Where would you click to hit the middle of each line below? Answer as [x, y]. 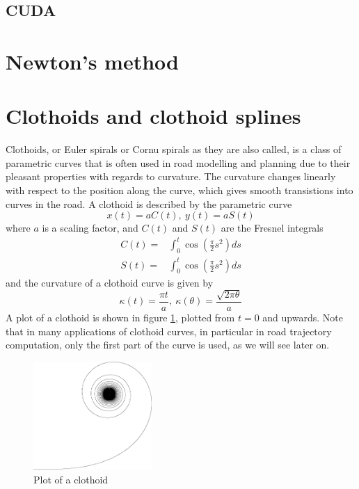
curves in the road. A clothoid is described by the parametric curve [149, 203]
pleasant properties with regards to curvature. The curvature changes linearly [171, 176]
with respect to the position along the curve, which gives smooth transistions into [179, 190]
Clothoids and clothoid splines [153, 116]
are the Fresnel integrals [272, 228]
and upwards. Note [303, 317]
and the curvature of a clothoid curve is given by [110, 282]
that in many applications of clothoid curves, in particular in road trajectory [169, 331]
